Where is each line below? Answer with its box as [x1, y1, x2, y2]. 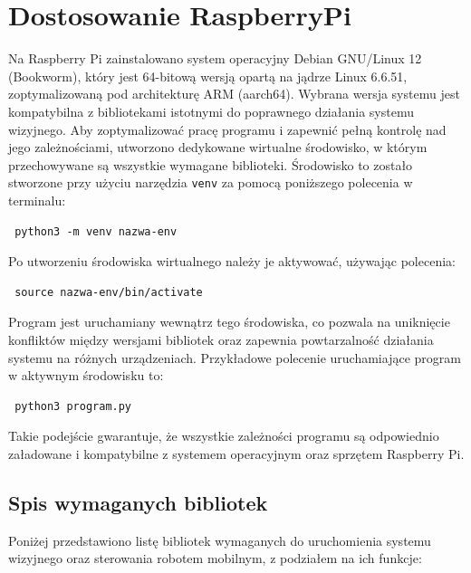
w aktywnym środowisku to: [8, 366, 164, 385]
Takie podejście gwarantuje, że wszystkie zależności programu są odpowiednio [8, 426, 439, 445]
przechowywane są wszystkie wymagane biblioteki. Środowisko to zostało [8, 155, 413, 174]
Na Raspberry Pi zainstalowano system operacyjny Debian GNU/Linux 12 [8, 49, 422, 68]
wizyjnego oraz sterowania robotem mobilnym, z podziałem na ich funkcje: [8, 549, 422, 568]
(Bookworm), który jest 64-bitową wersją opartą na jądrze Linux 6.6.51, [8, 66, 408, 85]
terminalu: [8, 190, 66, 209]
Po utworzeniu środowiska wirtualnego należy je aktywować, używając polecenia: [8, 252, 456, 271]
